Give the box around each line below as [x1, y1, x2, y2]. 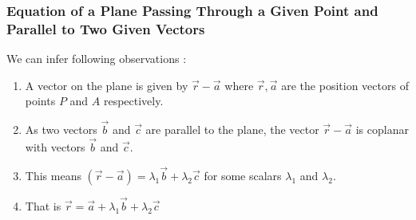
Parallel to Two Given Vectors [6, 18, 205, 38]
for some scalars [204, 167, 282, 183]
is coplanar [355, 121, 409, 138]
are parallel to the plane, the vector [145, 121, 319, 138]
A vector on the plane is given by [25, 77, 188, 93]
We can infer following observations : [6, 50, 187, 67]
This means [25, 167, 81, 183]
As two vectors [25, 121, 97, 138]
